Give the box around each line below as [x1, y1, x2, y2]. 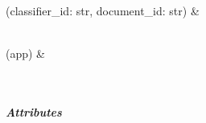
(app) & [6, 44, 46, 61]
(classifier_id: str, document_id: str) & [6, 2, 200, 18]
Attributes [6, 103, 62, 120]
